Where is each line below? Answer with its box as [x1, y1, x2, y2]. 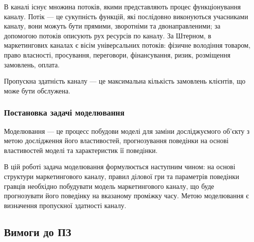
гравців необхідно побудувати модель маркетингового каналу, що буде [4, 181, 214, 191]
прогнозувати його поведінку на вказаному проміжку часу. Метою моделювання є [4, 190, 249, 201]
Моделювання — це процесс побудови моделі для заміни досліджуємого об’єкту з [4, 125, 250, 136]
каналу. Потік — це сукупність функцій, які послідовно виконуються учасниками [4, 11, 248, 21]
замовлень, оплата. [4, 59, 60, 69]
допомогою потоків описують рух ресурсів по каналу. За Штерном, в [4, 30, 211, 40]
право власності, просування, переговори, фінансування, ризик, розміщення [4, 49, 230, 60]
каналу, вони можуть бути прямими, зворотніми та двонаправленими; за [4, 21, 221, 31]
